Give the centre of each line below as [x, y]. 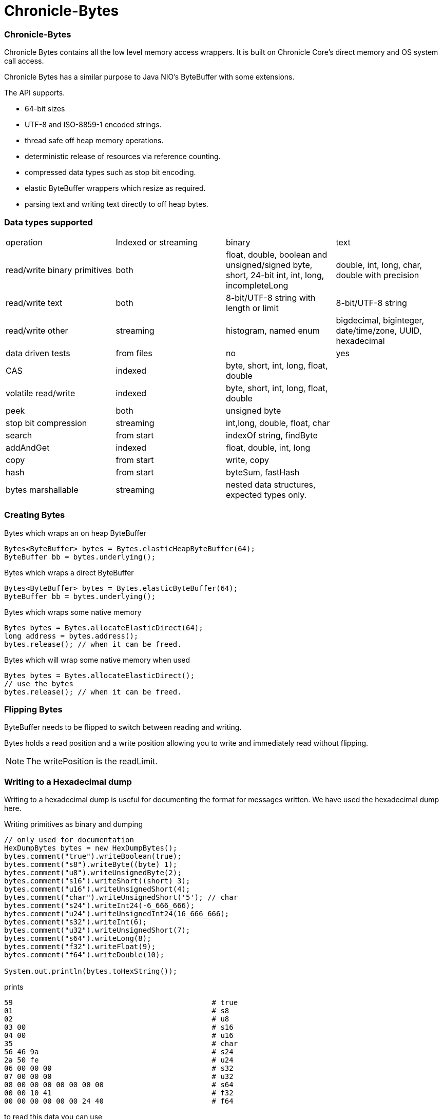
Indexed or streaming [157, 242]
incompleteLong [257, 285]
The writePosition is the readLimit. [92, 761]
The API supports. [35, 93]
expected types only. [266, 495]
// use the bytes [39, 683]
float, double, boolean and [277, 254]
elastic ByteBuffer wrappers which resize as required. [115, 188]
